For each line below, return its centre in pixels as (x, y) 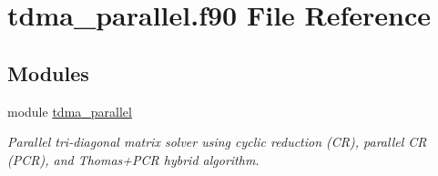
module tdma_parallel (70, 111)
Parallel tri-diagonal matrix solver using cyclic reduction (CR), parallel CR (217, 142)
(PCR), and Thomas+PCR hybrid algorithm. (133, 159)
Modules (48, 72)
